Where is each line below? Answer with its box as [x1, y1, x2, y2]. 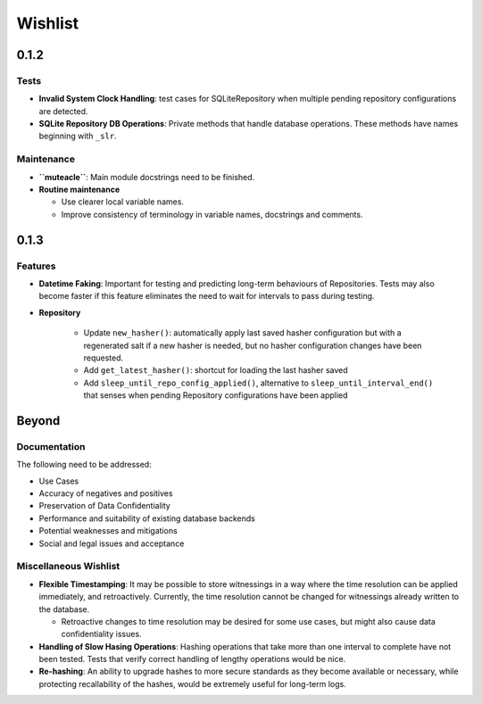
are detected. [38, 105, 88, 116]
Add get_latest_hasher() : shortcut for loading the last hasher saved [83, 365, 348, 376]
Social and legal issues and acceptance [38, 538, 185, 549]
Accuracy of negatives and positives [38, 488, 173, 499]
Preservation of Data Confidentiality [38, 501, 171, 511]
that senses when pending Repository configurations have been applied [83, 390, 348, 401]
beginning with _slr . [38, 130, 117, 142]
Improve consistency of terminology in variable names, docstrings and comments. [61, 209, 363, 219]
